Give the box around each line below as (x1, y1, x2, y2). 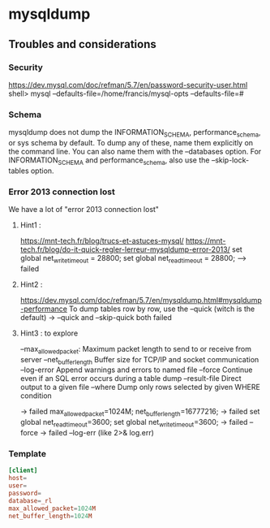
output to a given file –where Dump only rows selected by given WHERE (19, 383, 261, 392)
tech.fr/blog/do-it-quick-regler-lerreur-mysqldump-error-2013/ (19, 245, 231, 254)
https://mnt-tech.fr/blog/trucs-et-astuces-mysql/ (19, 236, 184, 246)
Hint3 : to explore (19, 328, 79, 338)
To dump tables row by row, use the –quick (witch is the (68, 304, 255, 314)
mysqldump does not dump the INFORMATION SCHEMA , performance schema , (8, 128, 261, 139)
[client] (8, 466, 38, 475)
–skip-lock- (211, 155, 250, 165)
